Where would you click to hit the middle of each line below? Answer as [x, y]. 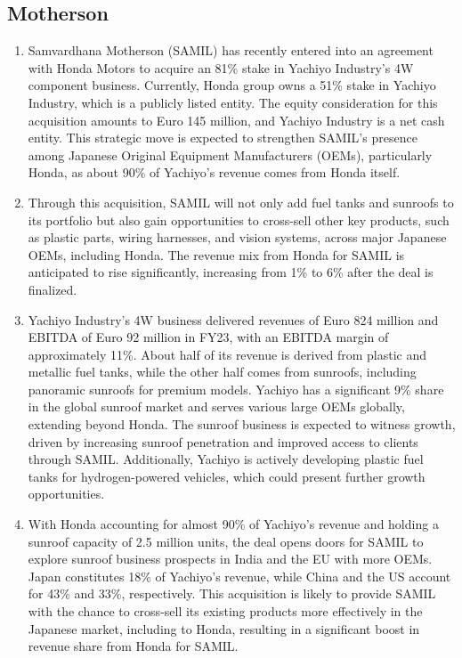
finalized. [53, 289]
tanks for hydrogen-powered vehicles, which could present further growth [227, 476]
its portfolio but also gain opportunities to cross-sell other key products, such [239, 219]
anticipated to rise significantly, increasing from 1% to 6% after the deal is [231, 272]
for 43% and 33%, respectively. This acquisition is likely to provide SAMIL [232, 593]
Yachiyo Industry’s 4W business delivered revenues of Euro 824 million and [233, 319]
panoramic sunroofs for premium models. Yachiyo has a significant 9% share [236, 389]
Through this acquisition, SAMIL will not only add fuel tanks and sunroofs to [241, 202]
